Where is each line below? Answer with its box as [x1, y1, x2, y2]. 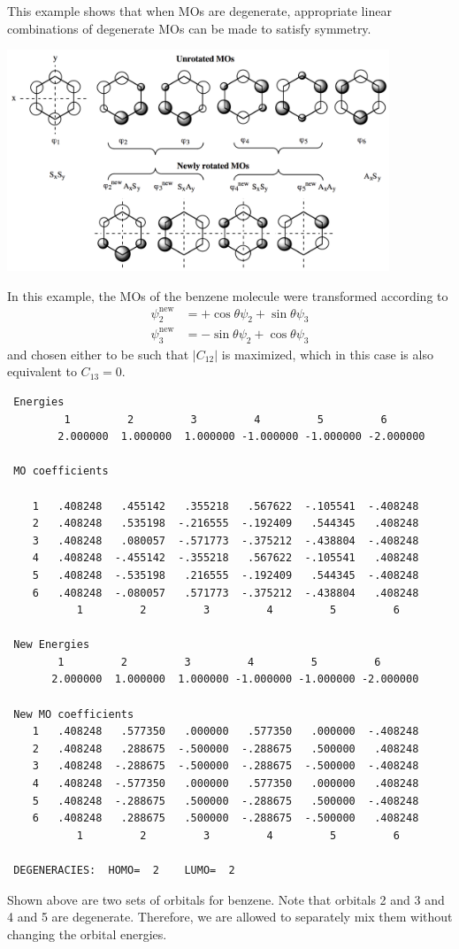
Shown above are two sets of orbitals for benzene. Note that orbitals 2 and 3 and [7, 890, 445, 908]
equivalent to [7, 362, 77, 381]
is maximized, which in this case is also [221, 344, 433, 363]
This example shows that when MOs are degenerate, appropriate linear [7, 2, 392, 19]
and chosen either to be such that [7, 344, 189, 363]
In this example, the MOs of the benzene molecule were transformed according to [7, 286, 448, 305]
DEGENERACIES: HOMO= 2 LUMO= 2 [13, 864, 235, 876]
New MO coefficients [13, 707, 134, 721]
